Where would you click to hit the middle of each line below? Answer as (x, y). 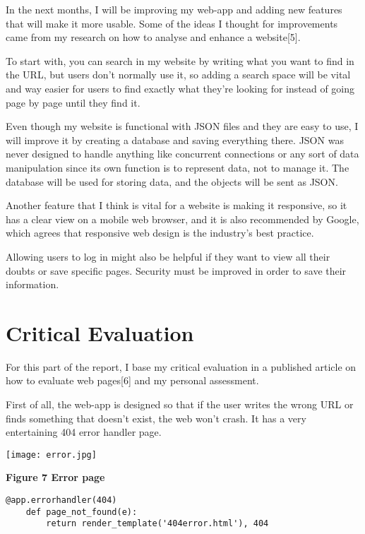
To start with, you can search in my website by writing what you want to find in (180, 60)
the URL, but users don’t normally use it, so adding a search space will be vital (178, 75)
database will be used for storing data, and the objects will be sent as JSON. (172, 181)
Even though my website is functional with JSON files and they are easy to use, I (182, 126)
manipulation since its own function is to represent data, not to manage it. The (178, 167)
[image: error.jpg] (51, 455)
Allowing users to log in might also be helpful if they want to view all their (168, 256)
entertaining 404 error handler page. (84, 432)
